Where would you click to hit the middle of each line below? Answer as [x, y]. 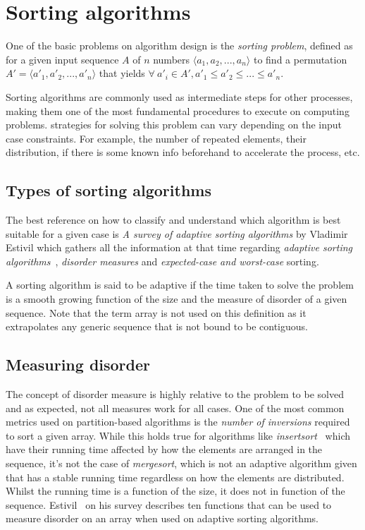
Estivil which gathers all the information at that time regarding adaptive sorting [179, 247]
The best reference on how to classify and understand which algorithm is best [173, 220]
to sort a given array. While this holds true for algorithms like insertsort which [178, 435]
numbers [172, 59]
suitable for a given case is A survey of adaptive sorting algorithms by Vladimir [177, 233]
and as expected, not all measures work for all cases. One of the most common [175, 408]
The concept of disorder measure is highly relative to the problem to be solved [175, 394]
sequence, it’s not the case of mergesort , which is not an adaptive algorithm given [181, 463]
